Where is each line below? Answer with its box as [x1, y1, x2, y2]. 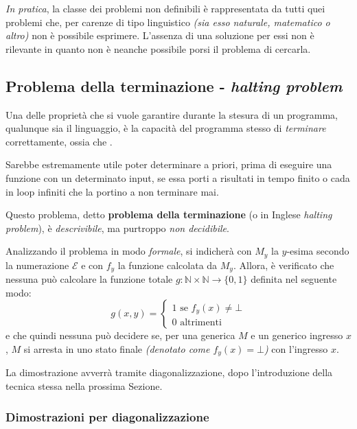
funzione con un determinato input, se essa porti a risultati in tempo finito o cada [5, 170, 350, 185]
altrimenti [180, 318, 222, 328]
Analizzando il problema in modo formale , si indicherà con [5, 244, 252, 258]
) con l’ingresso [264, 342, 328, 356]
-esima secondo [286, 244, 349, 258]
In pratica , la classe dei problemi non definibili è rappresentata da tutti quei [5, 1, 325, 15]
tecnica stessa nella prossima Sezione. [5, 379, 163, 393]
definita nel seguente [251, 272, 337, 286]
